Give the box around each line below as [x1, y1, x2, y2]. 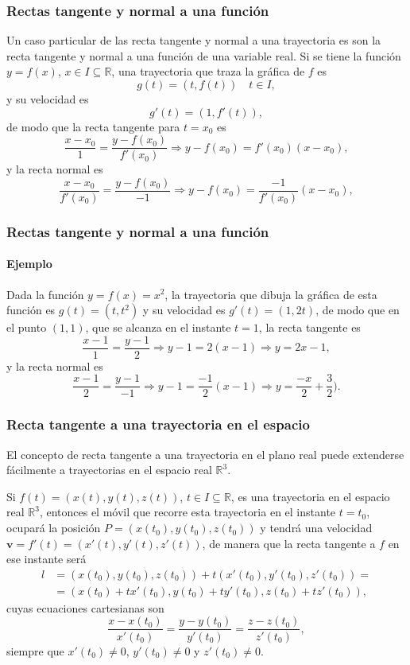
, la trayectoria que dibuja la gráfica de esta [164, 286, 377, 302]
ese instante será [6, 550, 87, 567]
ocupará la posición [6, 519, 101, 536]
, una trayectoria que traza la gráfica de [111, 63, 305, 80]
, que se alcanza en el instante [85, 319, 231, 336]
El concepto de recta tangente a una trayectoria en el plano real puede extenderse [6, 445, 404, 462]
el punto [6, 319, 47, 336]
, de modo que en [315, 301, 400, 318]
